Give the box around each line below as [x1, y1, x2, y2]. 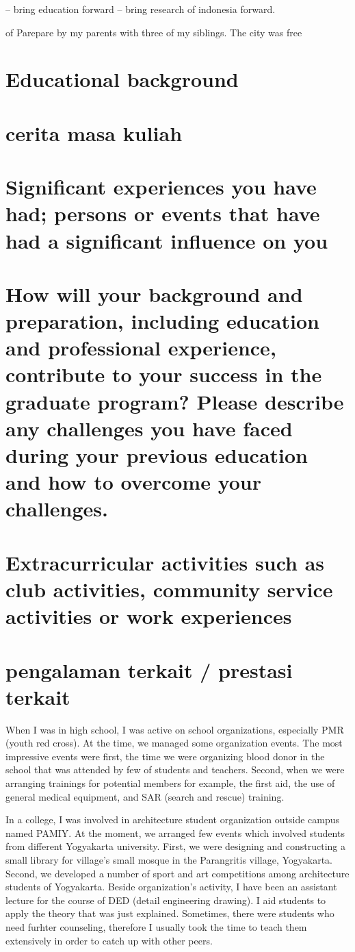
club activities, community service [5, 575, 333, 603]
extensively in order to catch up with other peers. [5, 933, 213, 947]
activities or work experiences [5, 602, 292, 630]
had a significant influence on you [5, 226, 328, 254]
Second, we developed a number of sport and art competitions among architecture [5, 866, 350, 880]
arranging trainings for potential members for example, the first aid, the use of [5, 776, 335, 790]
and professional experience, [5, 334, 276, 362]
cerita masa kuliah [5, 118, 183, 147]
